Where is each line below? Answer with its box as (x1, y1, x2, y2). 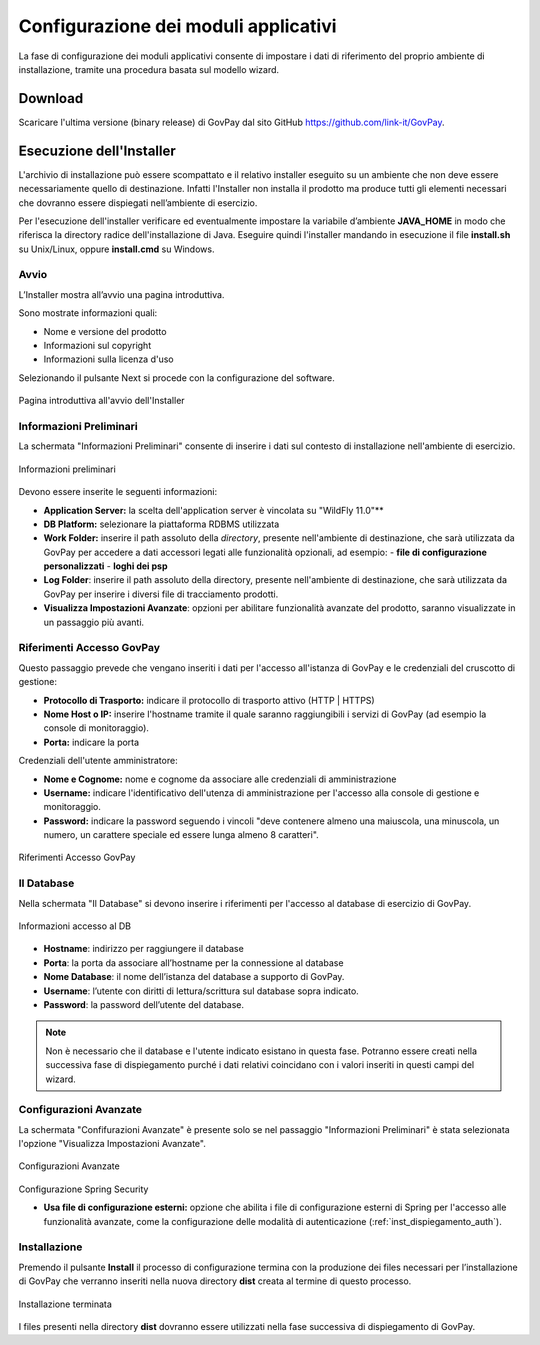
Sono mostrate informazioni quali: (18, 307, 158, 319)
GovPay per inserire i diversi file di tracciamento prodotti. (43, 588, 279, 600)
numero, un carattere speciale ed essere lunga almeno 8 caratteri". (43, 829, 319, 841)
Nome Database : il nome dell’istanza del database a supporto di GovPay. (43, 971, 345, 983)
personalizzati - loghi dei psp (43, 560, 168, 572)
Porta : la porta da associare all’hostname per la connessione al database (43, 956, 344, 969)
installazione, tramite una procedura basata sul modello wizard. (18, 63, 280, 75)
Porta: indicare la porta (43, 736, 140, 748)
